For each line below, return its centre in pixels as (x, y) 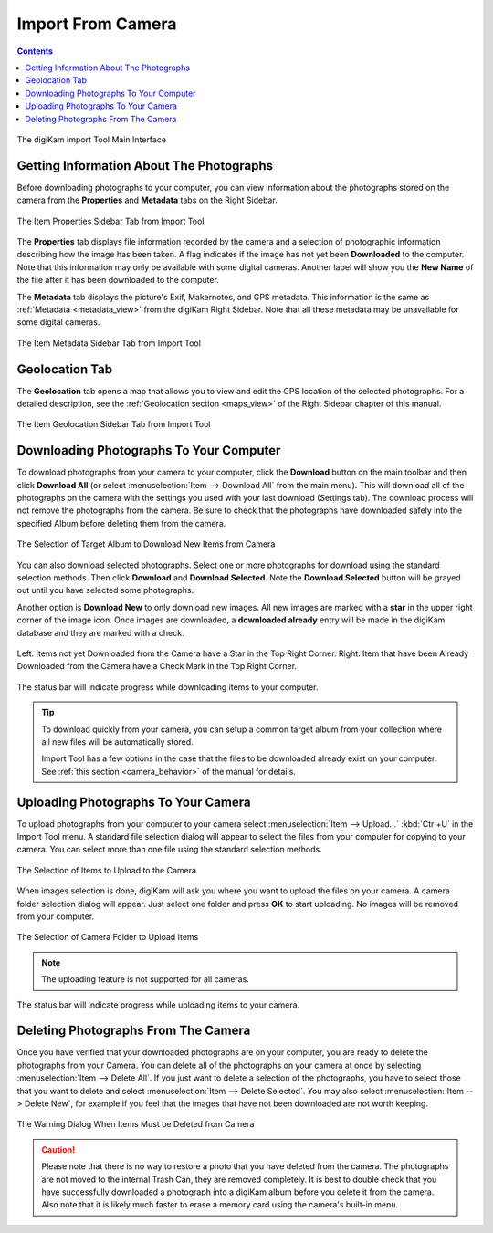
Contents (35, 51)
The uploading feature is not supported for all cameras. (146, 979)
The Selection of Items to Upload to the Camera (106, 870)
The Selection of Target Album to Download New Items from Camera (146, 544)
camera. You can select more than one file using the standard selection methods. (170, 850)
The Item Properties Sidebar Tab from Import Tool (110, 221)
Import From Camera (97, 24)
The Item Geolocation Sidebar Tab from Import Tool (114, 424)
